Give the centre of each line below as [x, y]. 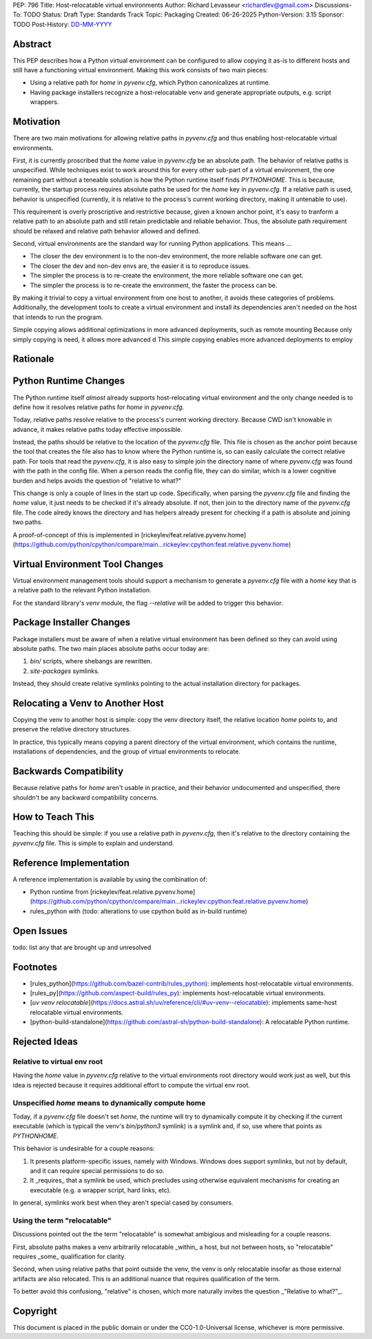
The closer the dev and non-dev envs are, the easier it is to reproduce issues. [140, 266]
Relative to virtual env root [58, 1062]
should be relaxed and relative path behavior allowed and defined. [106, 231]
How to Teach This [53, 817]
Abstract [32, 44]
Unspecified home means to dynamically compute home [109, 1103]
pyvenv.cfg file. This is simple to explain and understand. [94, 843]
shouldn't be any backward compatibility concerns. [85, 797]
